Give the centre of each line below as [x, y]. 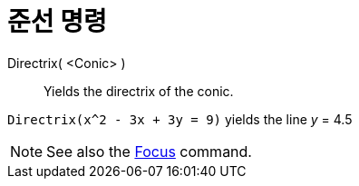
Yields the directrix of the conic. [139, 91]
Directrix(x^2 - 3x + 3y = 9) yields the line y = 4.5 [180, 119]
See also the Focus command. [149, 151]
